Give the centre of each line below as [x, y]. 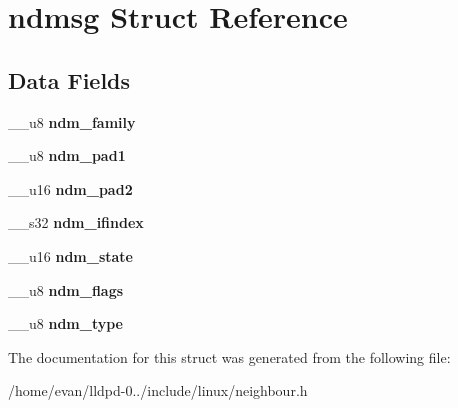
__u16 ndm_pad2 [70, 188]
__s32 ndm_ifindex [76, 222]
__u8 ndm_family [72, 121]
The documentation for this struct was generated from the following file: [229, 356]
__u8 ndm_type [66, 323]
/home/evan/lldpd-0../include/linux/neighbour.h [158, 390]
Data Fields [69, 79]
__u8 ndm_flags [66, 289]
